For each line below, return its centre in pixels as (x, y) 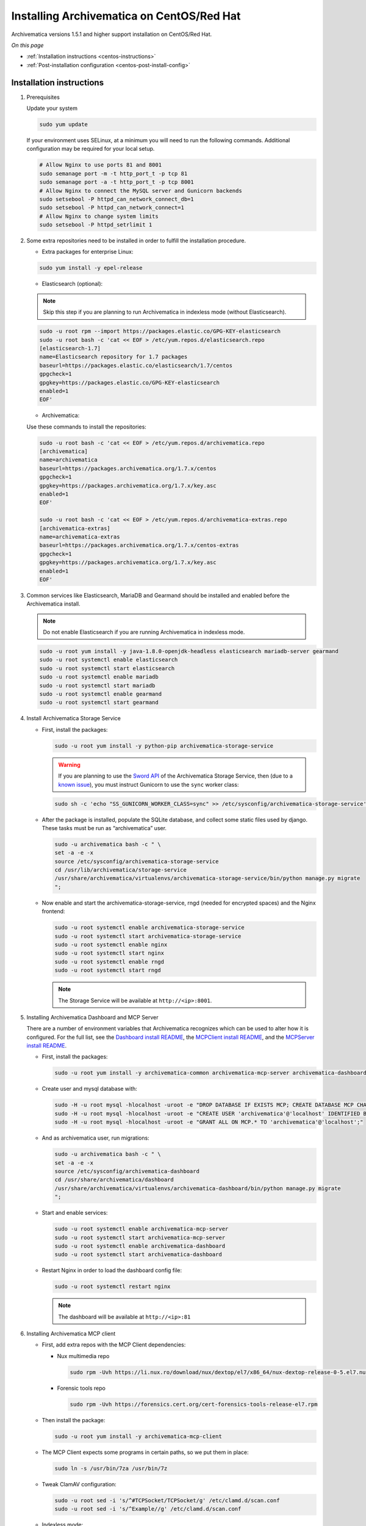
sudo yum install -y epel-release (91, 268)
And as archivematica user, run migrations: (95, 1138)
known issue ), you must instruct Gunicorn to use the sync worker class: (149, 784)
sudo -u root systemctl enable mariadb (99, 677)
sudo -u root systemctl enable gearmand (100, 694)
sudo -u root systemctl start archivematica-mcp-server (140, 1237)
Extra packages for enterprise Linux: (88, 252)
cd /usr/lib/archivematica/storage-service (121, 870)
